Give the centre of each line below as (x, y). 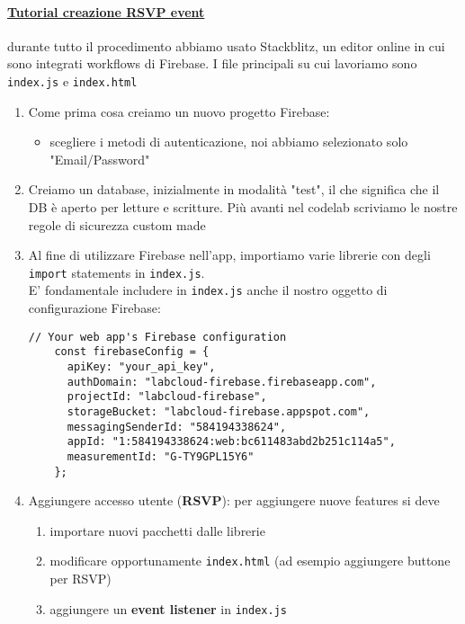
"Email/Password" (100, 159)
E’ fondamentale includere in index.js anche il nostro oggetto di (208, 290)
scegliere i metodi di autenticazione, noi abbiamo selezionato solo (229, 142)
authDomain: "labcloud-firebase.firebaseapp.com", (222, 382)
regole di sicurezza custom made (117, 224)
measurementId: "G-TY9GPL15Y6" (161, 456)
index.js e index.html (72, 80)
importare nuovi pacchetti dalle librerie (157, 530)
